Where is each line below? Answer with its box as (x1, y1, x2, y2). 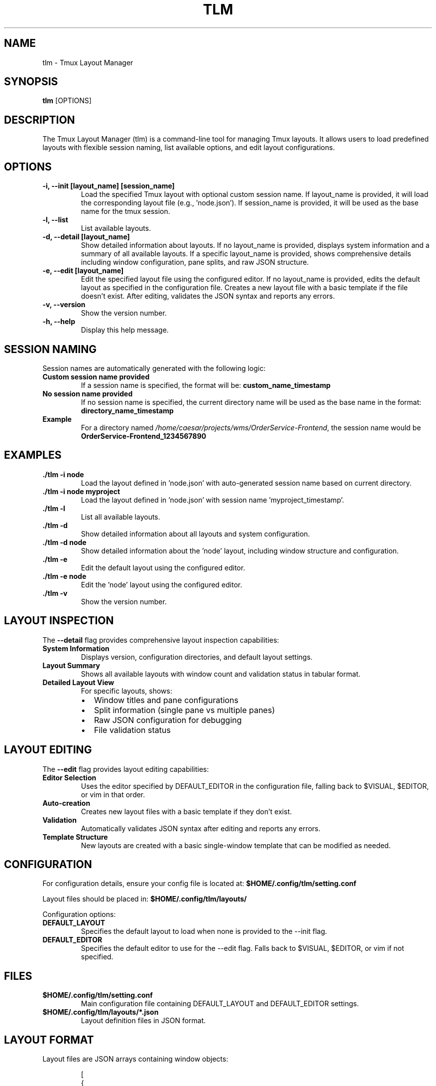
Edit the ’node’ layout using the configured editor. (81, 580, 242, 589)
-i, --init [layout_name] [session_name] (42, 181, 175, 190)
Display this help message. (81, 326, 169, 335)
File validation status (94, 724, 171, 735)
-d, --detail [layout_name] (42, 232, 130, 241)
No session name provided (42, 389, 133, 398)
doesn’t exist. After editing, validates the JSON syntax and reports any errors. (81, 292, 335, 301)
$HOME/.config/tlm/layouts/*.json (42, 1008, 159, 1017)
